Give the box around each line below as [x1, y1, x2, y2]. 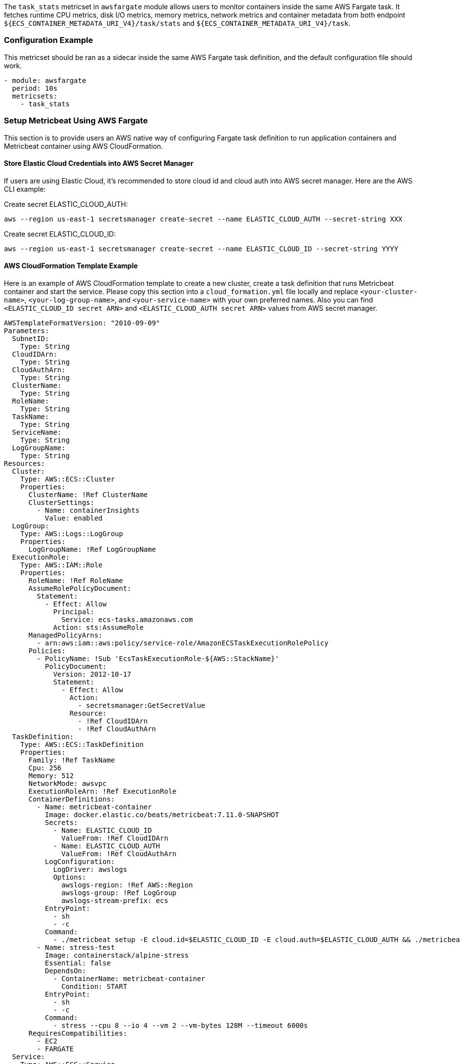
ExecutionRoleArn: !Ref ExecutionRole [28, 787, 177, 795]
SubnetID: [12, 334, 49, 342]
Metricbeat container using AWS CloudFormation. [4, 141, 163, 150]
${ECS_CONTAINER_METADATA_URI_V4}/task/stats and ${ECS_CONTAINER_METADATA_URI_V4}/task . [4, 19, 350, 27]
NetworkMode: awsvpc [28, 779, 107, 787]
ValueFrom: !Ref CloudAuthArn [61, 849, 177, 858]
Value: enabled [45, 514, 103, 522]
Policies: [28, 646, 66, 655]
